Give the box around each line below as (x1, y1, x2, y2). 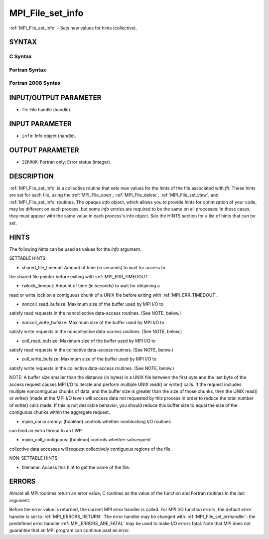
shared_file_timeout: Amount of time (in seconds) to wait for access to (21, 264, 165, 270)
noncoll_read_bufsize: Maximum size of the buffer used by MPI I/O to (21, 301, 164, 307)
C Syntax (9, 53, 32, 60)
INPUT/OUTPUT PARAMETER (9, 94, 102, 102)
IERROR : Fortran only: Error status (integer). (21, 159, 112, 165)
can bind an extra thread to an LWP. (9, 427, 83, 433)
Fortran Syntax (9, 66, 46, 73)
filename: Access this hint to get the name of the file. (21, 464, 131, 470)
